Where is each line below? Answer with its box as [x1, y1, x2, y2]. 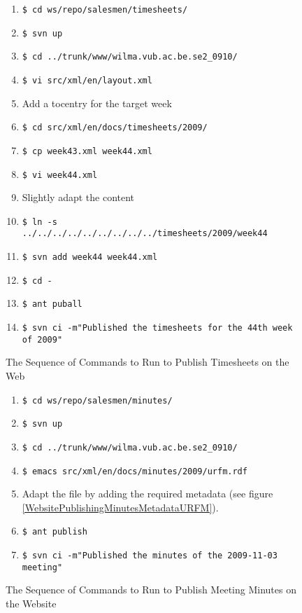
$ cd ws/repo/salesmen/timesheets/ [22, 5, 188, 15]
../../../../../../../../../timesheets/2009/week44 [22, 228, 268, 239]
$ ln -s [22, 216, 57, 227]
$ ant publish [22, 527, 87, 537]
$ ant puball [22, 299, 82, 310]
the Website [6, 595, 57, 610]
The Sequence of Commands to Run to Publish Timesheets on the [6, 354, 289, 369]
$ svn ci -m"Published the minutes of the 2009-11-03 [22, 551, 278, 561]
